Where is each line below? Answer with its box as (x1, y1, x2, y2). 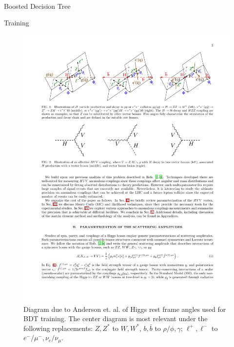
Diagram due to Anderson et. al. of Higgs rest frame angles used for (23, 304, 226, 314)
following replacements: (23, 323, 93, 333)
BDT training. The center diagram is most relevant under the (23, 313, 208, 324)
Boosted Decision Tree (4, 1, 71, 11)
